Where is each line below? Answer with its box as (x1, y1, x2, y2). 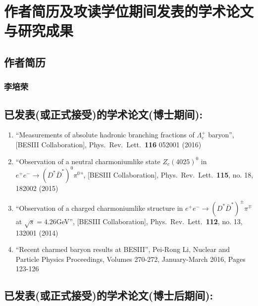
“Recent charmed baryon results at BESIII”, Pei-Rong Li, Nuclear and (15, 244, 230, 254)
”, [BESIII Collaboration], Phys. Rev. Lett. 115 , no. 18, (80, 169, 254, 180)
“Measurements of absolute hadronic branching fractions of (15, 129, 195, 140)
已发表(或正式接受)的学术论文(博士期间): (4, 106, 203, 122)
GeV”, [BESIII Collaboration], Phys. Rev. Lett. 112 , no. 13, (56, 216, 243, 226)
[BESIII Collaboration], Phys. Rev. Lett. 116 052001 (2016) (15, 139, 202, 149)
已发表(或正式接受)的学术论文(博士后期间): (4, 288, 213, 303)
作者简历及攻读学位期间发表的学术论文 (4, 1, 254, 21)
